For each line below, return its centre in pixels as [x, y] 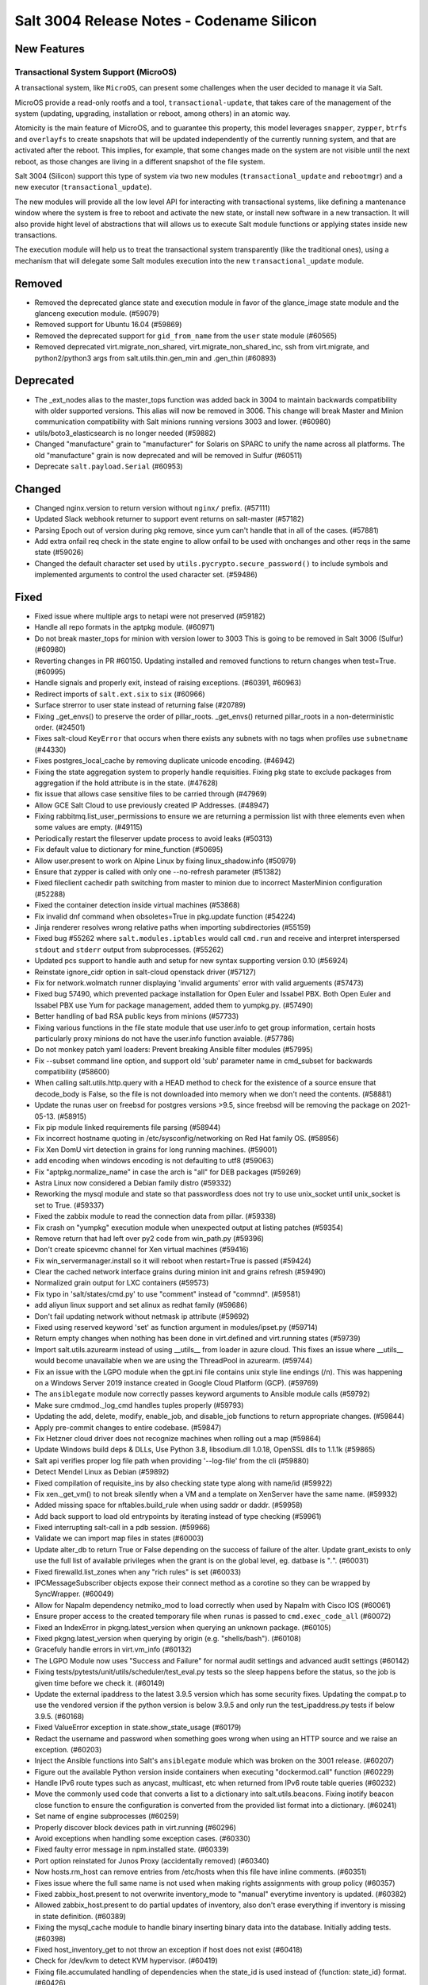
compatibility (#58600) [72, 1072]
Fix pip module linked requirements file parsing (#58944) [128, 1127]
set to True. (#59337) [69, 1205]
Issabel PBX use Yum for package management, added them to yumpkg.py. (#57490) [174, 1005]
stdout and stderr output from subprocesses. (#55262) [129, 950]
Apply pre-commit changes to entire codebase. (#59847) [128, 1427]
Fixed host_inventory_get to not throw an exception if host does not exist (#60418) [168, 1949]
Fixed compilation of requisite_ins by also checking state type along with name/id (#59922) [183, 1483]
